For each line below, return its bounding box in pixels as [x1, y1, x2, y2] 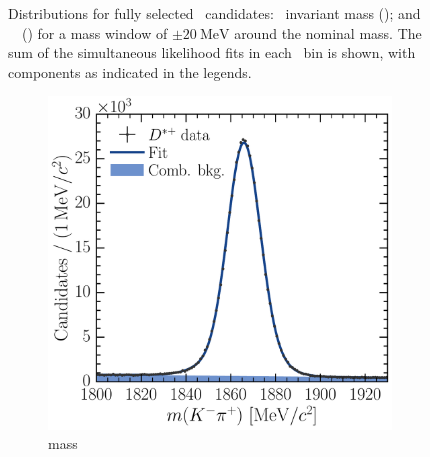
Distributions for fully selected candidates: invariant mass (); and [8, 3, 421, 23]
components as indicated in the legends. [8, 61, 252, 82]
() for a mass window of [21, 22, 168, 43]
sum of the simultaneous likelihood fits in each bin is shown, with [8, 42, 416, 63]
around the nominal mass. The [234, 22, 422, 43]
